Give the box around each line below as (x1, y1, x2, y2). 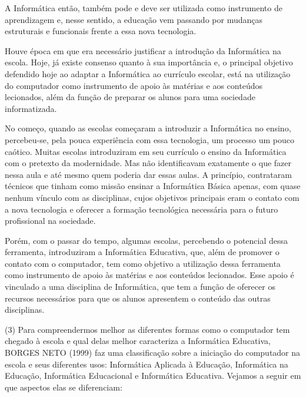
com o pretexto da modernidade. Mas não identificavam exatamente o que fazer (5, 157, 292, 169)
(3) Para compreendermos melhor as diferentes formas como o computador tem (5, 323, 290, 335)
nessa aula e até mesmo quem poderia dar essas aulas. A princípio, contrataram (5, 168, 292, 180)
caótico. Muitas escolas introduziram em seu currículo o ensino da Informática (5, 145, 287, 157)
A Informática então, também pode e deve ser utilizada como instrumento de (5, 2, 282, 14)
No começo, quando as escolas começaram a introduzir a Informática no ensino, (5, 122, 291, 134)
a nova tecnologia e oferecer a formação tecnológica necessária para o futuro (5, 203, 278, 215)
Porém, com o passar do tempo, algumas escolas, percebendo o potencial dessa (5, 234, 288, 246)
